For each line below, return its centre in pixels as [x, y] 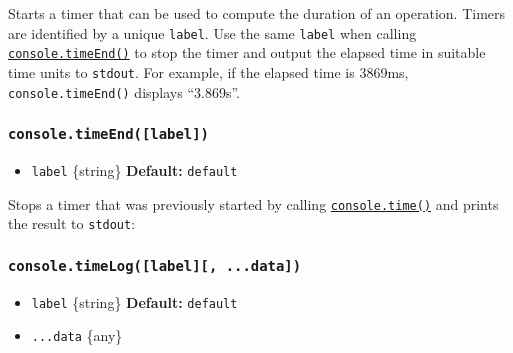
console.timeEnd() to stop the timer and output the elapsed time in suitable [247, 52]
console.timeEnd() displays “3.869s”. [124, 91]
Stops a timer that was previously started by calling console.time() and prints [253, 203]
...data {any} [77, 335]
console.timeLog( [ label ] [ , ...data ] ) [155, 265]
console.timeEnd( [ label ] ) [108, 134]
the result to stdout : [72, 223]
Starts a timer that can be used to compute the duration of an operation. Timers [257, 13]
